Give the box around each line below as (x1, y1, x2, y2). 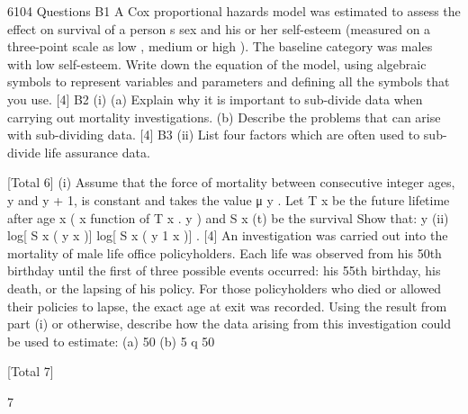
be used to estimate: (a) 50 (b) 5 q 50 (7, 331, 215, 350)
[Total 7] (7, 362, 54, 381)
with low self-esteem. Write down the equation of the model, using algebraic (7, 54, 427, 73)
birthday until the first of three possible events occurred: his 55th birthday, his (7, 261, 441, 280)
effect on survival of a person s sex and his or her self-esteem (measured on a (7, 19, 431, 38)
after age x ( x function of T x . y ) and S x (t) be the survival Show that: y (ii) (7, 208, 449, 227)
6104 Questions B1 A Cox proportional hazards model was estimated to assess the (7, 2, 461, 20)
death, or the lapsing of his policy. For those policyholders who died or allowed (7, 278, 442, 297)
